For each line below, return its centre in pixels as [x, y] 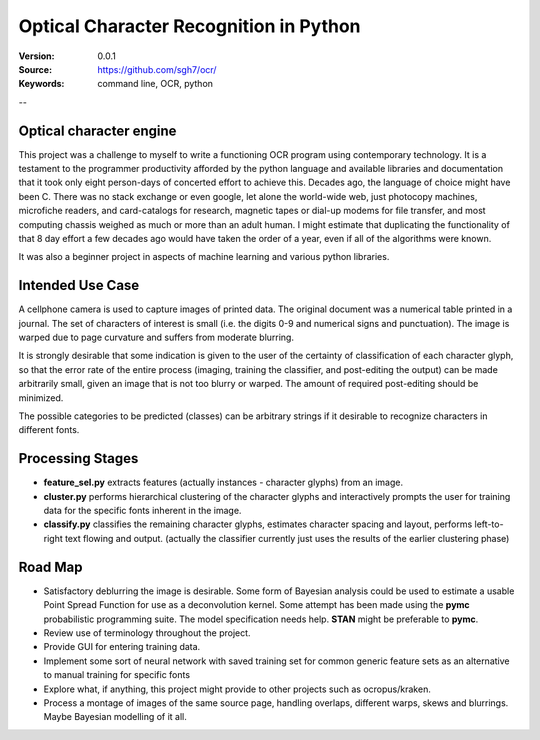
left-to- [489, 524]
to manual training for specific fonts [116, 675]
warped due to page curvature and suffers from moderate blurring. [156, 337]
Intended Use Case [79, 285]
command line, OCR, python [155, 84]
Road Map [51, 566]
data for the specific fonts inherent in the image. [142, 511]
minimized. [41, 397]
